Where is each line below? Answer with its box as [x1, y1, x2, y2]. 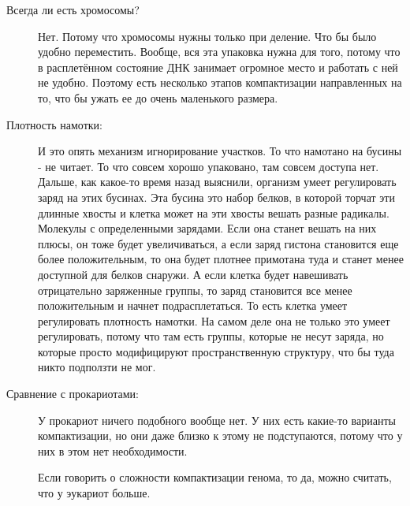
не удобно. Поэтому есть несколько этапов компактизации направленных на [38, 74, 402, 91]
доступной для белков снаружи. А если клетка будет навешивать [38, 266, 348, 282]
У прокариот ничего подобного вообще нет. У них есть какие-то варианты [38, 411, 396, 428]
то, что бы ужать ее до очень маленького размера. [38, 89, 278, 106]
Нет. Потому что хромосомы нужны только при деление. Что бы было [38, 28, 377, 44]
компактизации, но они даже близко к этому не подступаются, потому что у [38, 427, 403, 444]
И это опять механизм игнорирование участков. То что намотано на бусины [38, 143, 402, 159]
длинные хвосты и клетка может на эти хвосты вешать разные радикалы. [38, 204, 389, 221]
